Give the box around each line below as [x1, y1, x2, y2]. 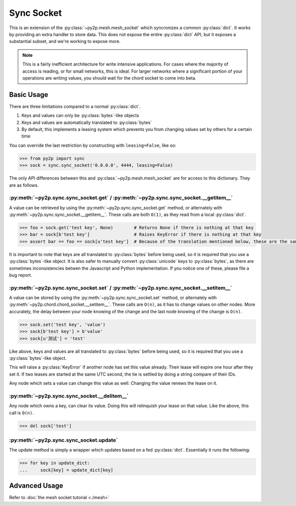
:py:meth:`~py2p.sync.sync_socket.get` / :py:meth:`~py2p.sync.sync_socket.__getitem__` [9, 194, 233, 201]
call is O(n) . [9, 410, 34, 416]
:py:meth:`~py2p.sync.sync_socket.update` [9, 437, 118, 444]
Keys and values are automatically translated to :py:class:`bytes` [21, 119, 152, 126]
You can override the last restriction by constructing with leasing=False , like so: [9, 142, 177, 148]
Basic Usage [9, 90, 48, 99]
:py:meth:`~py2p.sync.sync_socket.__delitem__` [9, 392, 129, 399]
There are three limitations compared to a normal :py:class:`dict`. [9, 103, 141, 109]
